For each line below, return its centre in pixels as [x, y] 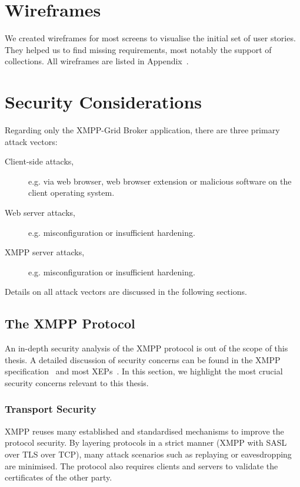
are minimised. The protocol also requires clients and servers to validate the [141, 465]
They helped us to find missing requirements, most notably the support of [138, 49]
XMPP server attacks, [45, 252]
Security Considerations [104, 102]
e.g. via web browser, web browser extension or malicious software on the [160, 181]
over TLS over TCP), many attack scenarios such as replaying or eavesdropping [148, 454]
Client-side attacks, [39, 161]
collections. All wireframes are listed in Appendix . [97, 61]
